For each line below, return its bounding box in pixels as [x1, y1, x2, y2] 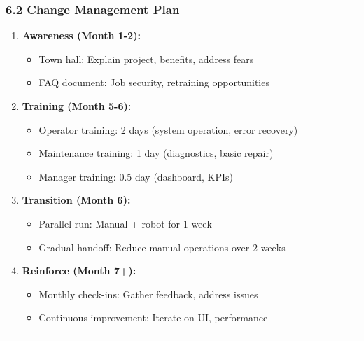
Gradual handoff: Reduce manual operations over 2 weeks [38, 239, 286, 254]
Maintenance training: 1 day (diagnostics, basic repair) [38, 146, 274, 160]
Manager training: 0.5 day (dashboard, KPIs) [38, 169, 234, 183]
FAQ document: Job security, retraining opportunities [38, 75, 269, 90]
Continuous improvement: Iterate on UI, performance [38, 310, 268, 325]
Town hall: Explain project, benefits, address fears [38, 51, 254, 66]
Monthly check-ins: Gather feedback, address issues [38, 286, 258, 301]
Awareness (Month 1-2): [22, 28, 141, 43]
